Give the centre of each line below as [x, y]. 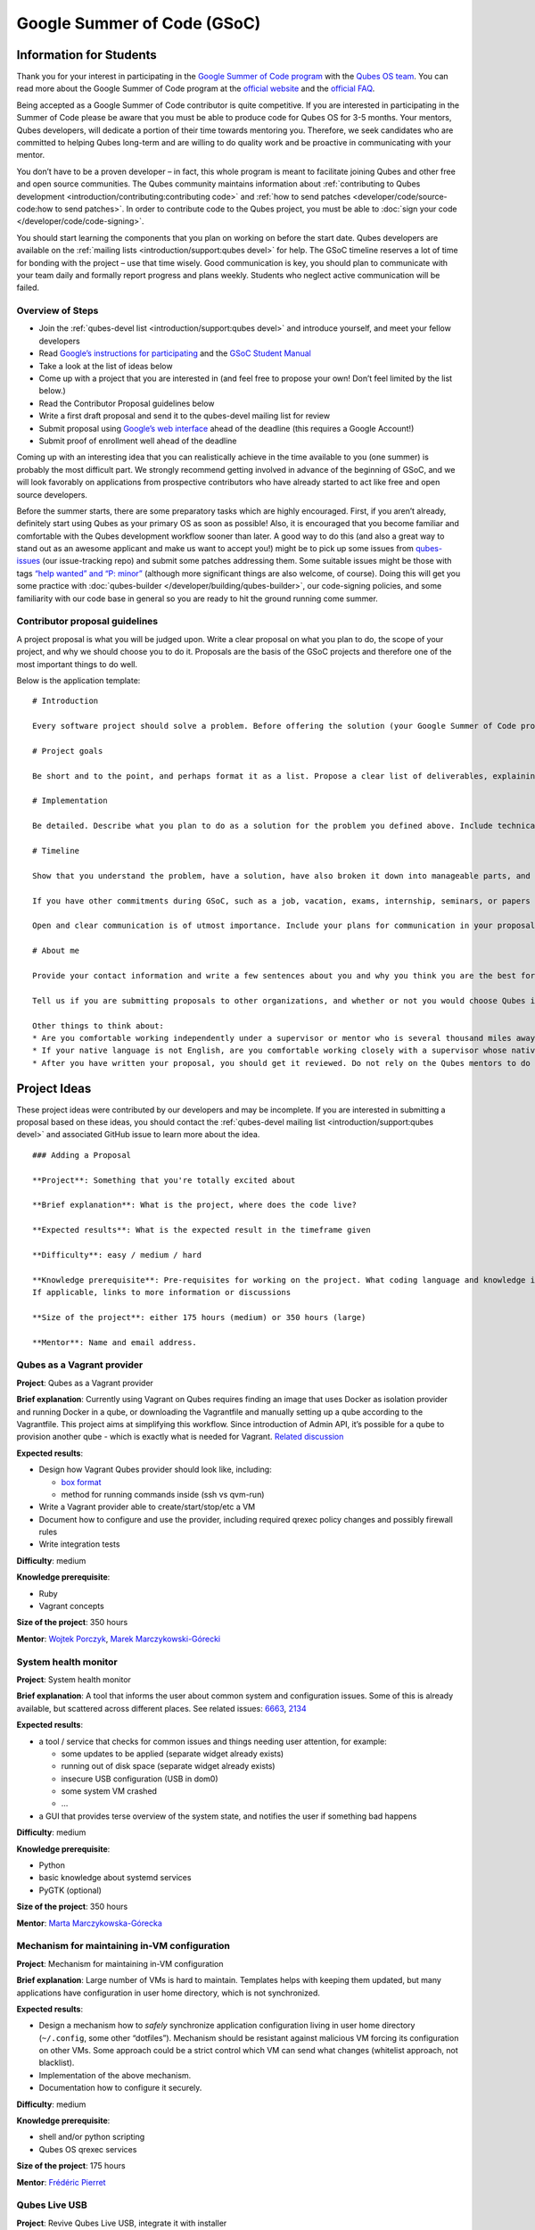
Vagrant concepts [71, 1606]
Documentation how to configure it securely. [120, 2088]
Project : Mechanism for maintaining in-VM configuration [120, 1963]
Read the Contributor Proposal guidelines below [127, 403]
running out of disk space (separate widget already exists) [168, 1766]
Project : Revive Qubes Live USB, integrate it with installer [122, 2223]
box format [81, 1482]
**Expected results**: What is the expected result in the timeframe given [202, 1230]
